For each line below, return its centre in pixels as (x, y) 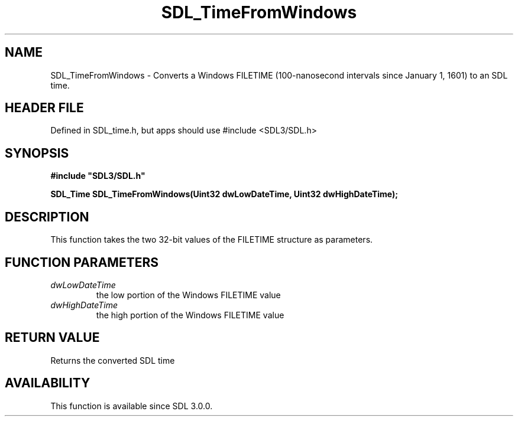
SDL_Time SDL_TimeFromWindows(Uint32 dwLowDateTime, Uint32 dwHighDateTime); (224, 194)
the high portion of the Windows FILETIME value (190, 315)
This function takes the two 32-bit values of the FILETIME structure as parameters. (212, 240)
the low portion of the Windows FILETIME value (188, 295)
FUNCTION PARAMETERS (82, 262)
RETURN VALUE (52, 338)
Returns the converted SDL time (113, 360)
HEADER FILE (44, 108)
